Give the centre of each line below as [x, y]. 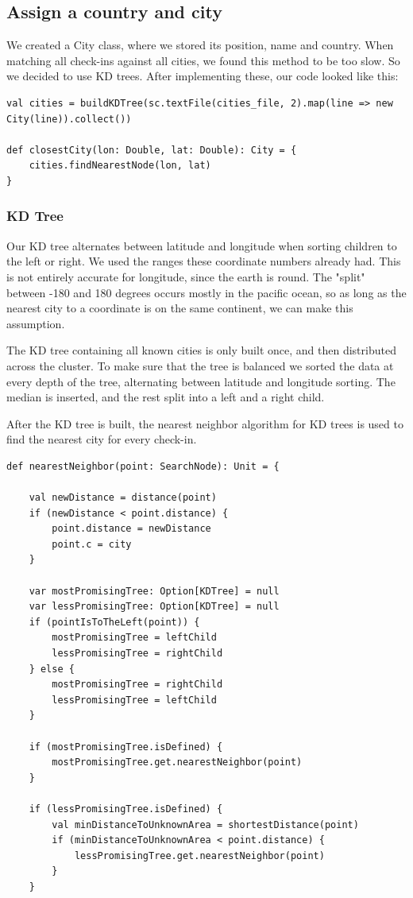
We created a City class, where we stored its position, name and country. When [200, 45]
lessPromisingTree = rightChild [137, 654]
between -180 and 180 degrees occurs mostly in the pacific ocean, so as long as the [206, 292]
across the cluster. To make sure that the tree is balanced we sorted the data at [200, 365]
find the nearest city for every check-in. [102, 439]
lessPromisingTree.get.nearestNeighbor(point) [199, 855]
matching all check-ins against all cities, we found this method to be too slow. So [203, 60]
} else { [52, 669]
